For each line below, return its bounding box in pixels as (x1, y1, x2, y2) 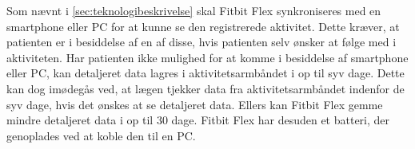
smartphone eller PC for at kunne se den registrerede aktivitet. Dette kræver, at (6, 18, 400, 34)
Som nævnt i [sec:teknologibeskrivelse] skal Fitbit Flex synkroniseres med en (6, 2, 381, 18)
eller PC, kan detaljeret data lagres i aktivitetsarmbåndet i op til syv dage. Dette (6, 65, 405, 81)
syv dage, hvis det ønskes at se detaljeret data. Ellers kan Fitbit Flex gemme (6, 96, 383, 112)
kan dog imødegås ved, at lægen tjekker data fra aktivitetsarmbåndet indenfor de (6, 80, 405, 96)
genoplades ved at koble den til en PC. (6, 127, 196, 143)
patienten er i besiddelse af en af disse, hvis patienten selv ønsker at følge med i (6, 33, 397, 50)
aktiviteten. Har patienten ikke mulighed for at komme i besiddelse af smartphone (6, 49, 409, 65)
